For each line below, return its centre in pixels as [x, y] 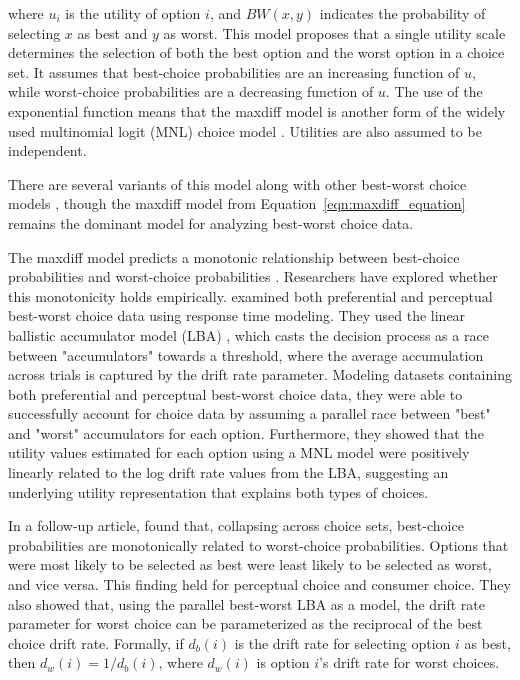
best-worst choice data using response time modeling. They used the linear [237, 315]
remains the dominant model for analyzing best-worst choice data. [211, 222]
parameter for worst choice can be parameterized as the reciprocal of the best [245, 623]
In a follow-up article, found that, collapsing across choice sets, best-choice [236, 525]
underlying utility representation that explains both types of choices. [218, 491]
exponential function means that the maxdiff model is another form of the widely [257, 110]
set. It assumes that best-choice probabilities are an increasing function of [234, 71]
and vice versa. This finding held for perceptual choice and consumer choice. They [259, 584]
